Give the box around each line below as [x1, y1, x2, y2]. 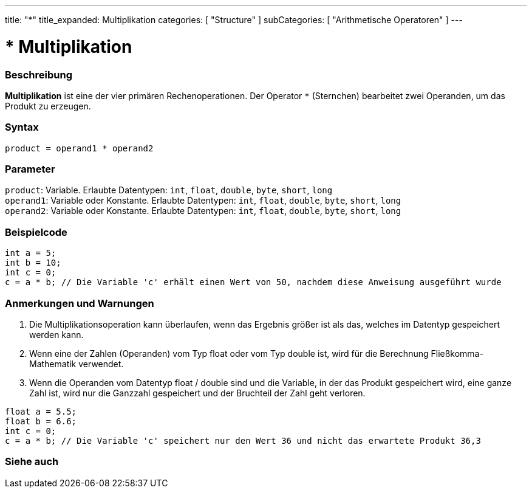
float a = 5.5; [5, 406, 77, 416]
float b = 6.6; [5, 416, 77, 426]
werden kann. [29, 329, 84, 340]
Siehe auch [5, 455, 59, 468]
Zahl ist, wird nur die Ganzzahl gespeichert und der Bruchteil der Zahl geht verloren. [29, 387, 366, 398]
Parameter [5, 163, 55, 175]
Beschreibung [5, 68, 73, 81]
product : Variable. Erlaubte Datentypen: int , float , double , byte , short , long [5, 185, 333, 196]
